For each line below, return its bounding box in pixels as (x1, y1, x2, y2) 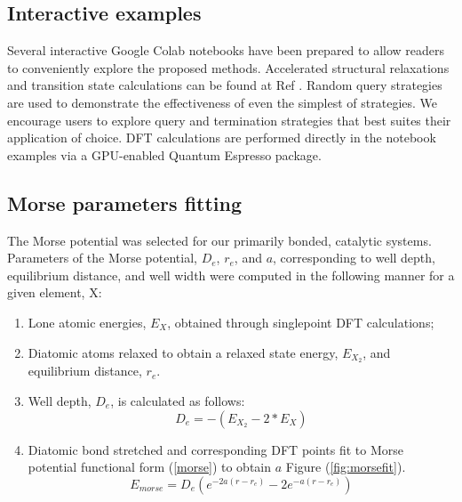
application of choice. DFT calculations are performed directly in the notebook (7, 128, 436, 147)
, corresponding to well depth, (273, 248, 435, 267)
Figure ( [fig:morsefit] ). (285, 457, 406, 476)
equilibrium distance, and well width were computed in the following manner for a (7, 265, 455, 284)
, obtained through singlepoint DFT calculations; (167, 312, 434, 331)
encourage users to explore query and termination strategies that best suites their (7, 110, 451, 129)
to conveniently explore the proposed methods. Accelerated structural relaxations (7, 58, 450, 77)
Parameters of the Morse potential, (7, 248, 197, 267)
